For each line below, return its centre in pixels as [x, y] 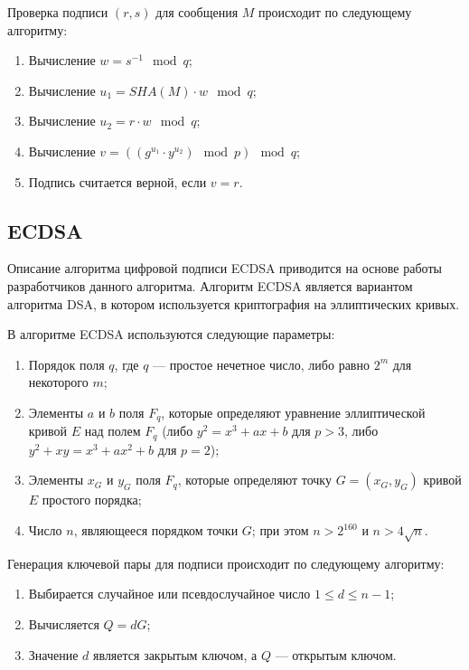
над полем [113, 431]
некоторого [58, 382]
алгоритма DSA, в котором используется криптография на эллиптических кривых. [234, 303]
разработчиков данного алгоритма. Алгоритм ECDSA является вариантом [210, 285]
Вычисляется [64, 623]
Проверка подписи [58, 12]
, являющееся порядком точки [156, 530]
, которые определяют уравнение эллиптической [293, 412]
